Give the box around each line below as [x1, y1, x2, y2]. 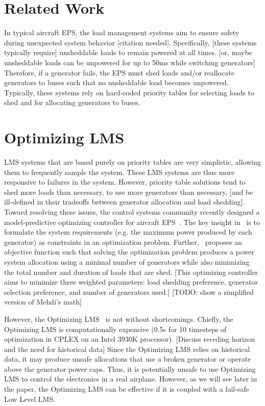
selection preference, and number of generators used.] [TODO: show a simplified [4, 286, 254, 297]
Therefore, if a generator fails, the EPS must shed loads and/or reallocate [4, 67, 234, 78]
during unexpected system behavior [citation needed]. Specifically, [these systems [4, 37, 257, 47]
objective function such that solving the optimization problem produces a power [4, 246, 254, 257]
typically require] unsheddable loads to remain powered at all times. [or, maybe [4, 47, 252, 58]
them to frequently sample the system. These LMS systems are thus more [4, 166, 235, 177]
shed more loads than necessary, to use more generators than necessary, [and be [4, 186, 253, 197]
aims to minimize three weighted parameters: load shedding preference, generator [4, 276, 258, 287]
